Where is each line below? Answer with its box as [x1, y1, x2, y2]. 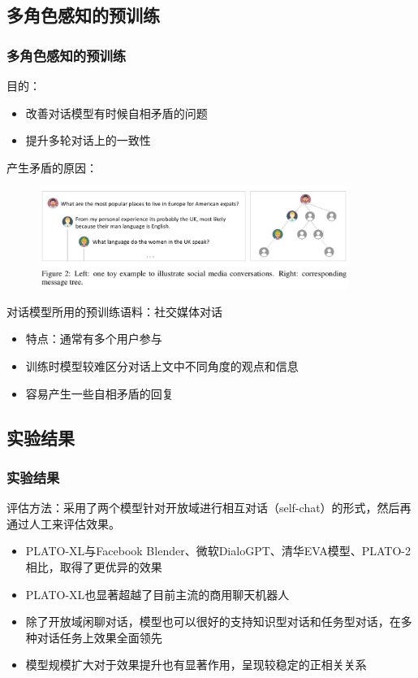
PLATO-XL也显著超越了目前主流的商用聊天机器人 [25, 585, 290, 602]
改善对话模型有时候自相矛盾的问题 [25, 104, 208, 121]
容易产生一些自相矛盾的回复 [25, 385, 174, 402]
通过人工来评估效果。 [6, 515, 120, 532]
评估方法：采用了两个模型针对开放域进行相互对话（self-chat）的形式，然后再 [6, 499, 412, 516]
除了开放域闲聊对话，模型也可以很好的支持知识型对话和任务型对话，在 [25, 613, 401, 630]
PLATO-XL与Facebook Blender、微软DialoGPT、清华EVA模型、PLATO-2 [25, 542, 412, 559]
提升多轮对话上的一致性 [25, 132, 151, 149]
